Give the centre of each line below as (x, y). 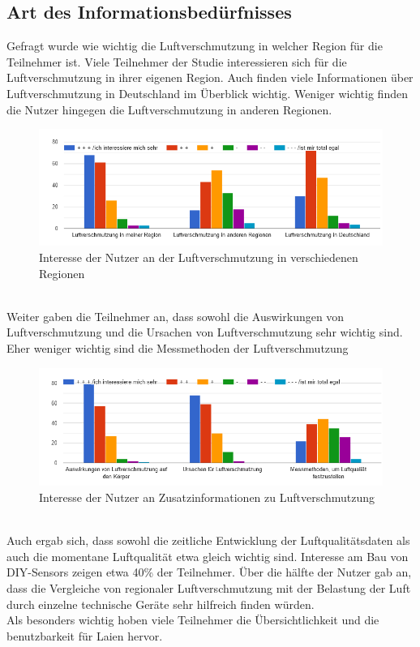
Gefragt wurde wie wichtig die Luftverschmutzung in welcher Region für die (195, 46)
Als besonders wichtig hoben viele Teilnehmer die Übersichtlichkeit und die (193, 620)
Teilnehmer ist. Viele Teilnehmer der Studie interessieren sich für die (177, 61)
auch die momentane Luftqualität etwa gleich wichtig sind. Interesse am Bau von (208, 556)
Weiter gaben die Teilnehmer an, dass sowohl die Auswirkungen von (176, 316)
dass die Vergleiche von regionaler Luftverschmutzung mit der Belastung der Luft (209, 587)
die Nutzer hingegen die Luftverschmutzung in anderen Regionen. (169, 109)
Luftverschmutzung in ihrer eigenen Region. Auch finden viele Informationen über (210, 77)
